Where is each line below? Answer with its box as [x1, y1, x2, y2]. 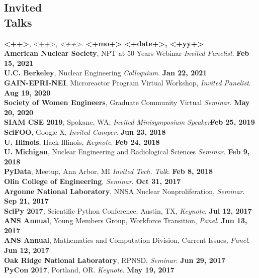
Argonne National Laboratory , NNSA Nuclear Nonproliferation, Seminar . [4, 186, 245, 196]
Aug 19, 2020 [4, 87, 51, 98]
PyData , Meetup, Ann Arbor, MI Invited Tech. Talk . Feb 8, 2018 [4, 166, 213, 176]
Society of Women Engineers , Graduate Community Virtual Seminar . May [4, 97, 250, 108]
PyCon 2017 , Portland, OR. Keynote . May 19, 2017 [4, 264, 175, 275]
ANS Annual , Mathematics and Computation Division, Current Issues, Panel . [4, 235, 250, 245]
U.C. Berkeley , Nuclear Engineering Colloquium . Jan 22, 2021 [4, 67, 207, 78]
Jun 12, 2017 [4, 245, 49, 255]
